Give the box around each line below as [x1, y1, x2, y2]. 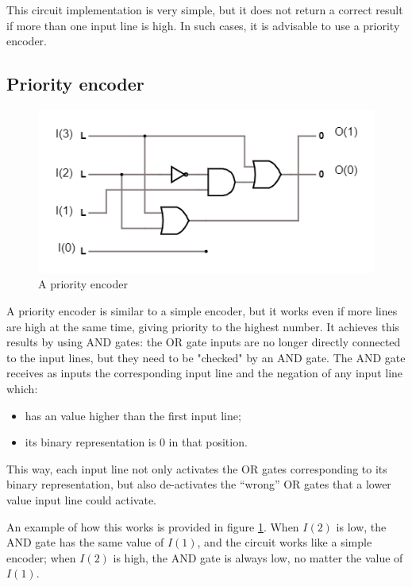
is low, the [336, 518, 387, 535]
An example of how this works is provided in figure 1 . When [6, 518, 299, 535]
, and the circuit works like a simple [197, 534, 372, 550]
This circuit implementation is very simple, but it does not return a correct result [6, 2, 403, 17]
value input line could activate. [6, 491, 157, 508]
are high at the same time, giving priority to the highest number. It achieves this [6, 318, 400, 334]
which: [6, 380, 38, 396]
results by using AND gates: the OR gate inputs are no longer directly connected [6, 334, 401, 350]
